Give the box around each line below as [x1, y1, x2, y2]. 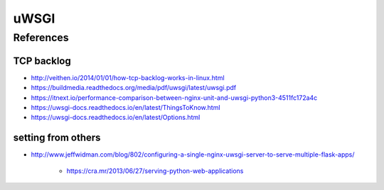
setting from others [13, 132, 101, 144]
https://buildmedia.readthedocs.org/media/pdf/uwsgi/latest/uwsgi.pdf [31, 84, 237, 92]
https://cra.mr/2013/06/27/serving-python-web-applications [66, 167, 244, 175]
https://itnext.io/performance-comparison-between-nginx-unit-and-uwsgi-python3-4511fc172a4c [31, 93, 318, 102]
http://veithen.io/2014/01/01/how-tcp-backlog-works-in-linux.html [31, 73, 225, 82]
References [13, 31, 69, 44]
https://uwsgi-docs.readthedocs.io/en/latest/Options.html [31, 113, 201, 122]
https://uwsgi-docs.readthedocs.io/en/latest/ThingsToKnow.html [31, 103, 220, 111]
